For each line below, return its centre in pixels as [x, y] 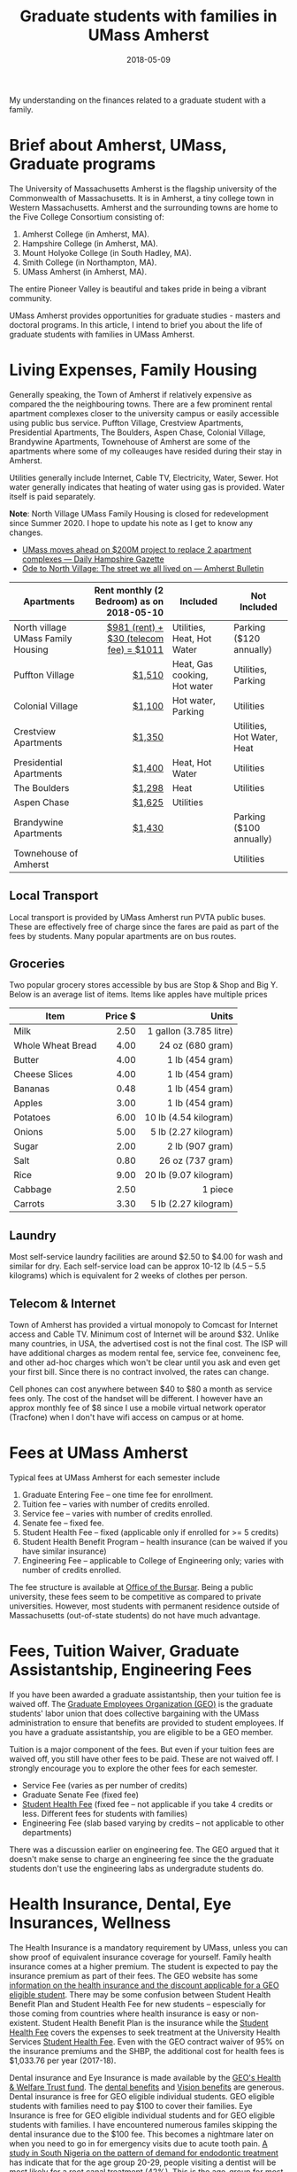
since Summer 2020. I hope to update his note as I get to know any [131, 523]
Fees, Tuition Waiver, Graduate [124, 1652]
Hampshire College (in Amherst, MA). [90, 243]
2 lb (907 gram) [200, 1146]
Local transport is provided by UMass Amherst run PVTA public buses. [137, 917]
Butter [27, 1060]
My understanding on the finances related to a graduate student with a [138, 100]
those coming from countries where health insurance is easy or [125, 2013]
